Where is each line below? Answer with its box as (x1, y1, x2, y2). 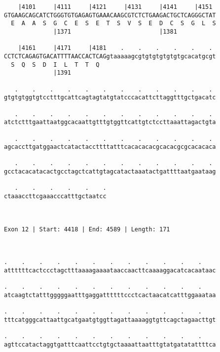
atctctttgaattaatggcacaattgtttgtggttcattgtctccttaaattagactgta (4, 119, 216, 126)
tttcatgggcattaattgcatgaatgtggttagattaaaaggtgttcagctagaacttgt (4, 316, 216, 323)
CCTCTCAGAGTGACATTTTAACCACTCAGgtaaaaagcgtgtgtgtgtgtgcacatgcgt (4, 52, 216, 60)
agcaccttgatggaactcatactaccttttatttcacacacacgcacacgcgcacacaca (4, 143, 216, 151)
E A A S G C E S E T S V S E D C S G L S (11, 20, 216, 27)
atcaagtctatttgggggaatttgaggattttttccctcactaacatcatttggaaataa (4, 291, 216, 299)
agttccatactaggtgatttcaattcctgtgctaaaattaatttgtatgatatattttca (4, 341, 216, 348)
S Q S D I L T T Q (11, 61, 100, 68)
